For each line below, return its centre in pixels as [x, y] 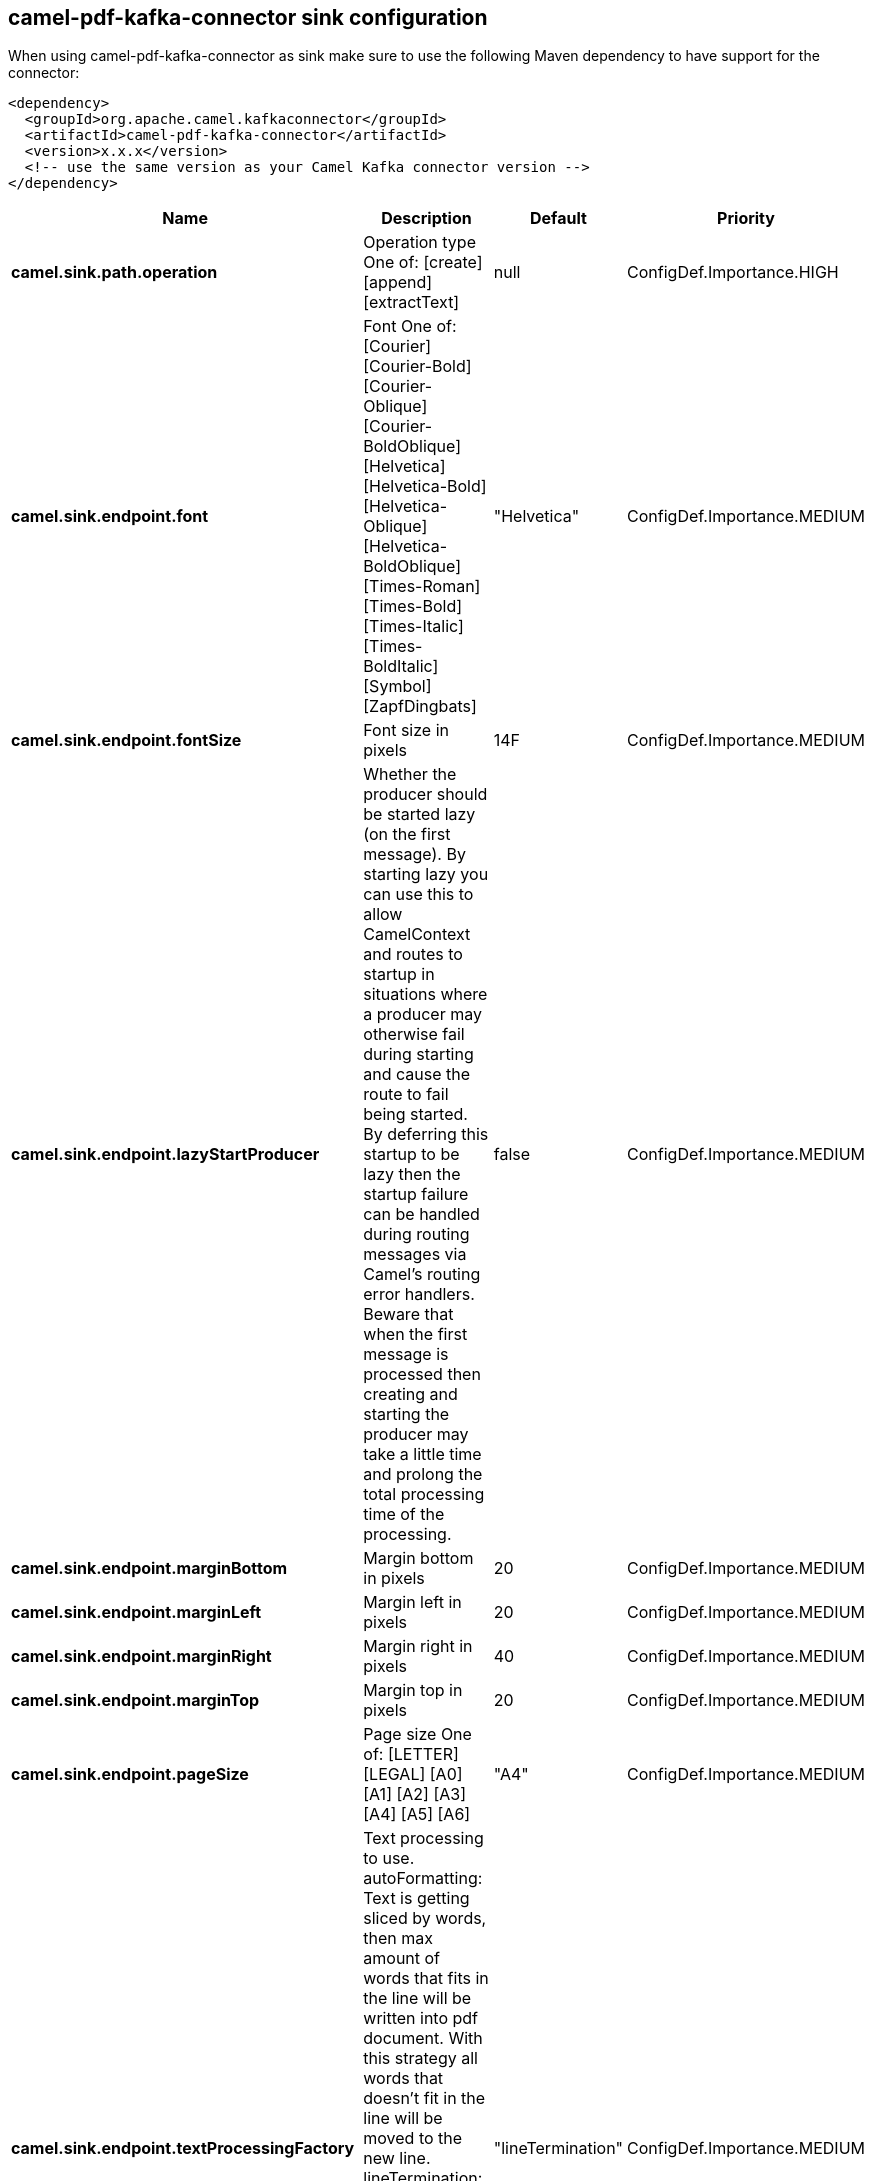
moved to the [413, 2138]
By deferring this [426, 1134]
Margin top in [413, 1690]
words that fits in [426, 1978]
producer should [425, 794]
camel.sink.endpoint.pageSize [130, 1774]
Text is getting [416, 1898]
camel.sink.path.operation [114, 272]
